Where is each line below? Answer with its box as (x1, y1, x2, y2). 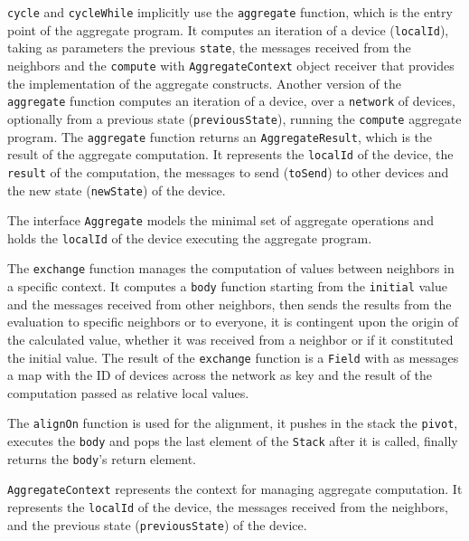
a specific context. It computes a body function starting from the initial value (7, 277, 448, 296)
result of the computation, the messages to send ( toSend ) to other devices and (7, 162, 449, 181)
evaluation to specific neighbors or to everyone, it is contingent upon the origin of (7, 312, 458, 331)
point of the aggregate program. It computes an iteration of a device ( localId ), (7, 20, 449, 39)
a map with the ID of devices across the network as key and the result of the (7, 365, 433, 384)
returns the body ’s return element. (7, 449, 197, 468)
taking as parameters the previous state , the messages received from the (7, 38, 411, 57)
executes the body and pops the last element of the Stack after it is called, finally (7, 432, 458, 451)
